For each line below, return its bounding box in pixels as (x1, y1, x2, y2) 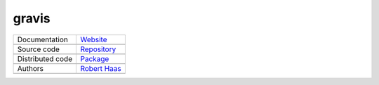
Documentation (17, 34, 68, 44)
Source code (17, 44, 60, 54)
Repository (80, 44, 117, 54)
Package (80, 53, 109, 63)
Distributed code (17, 53, 73, 63)
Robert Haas (80, 63, 122, 73)
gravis (13, 11, 51, 26)
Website (80, 34, 107, 44)
